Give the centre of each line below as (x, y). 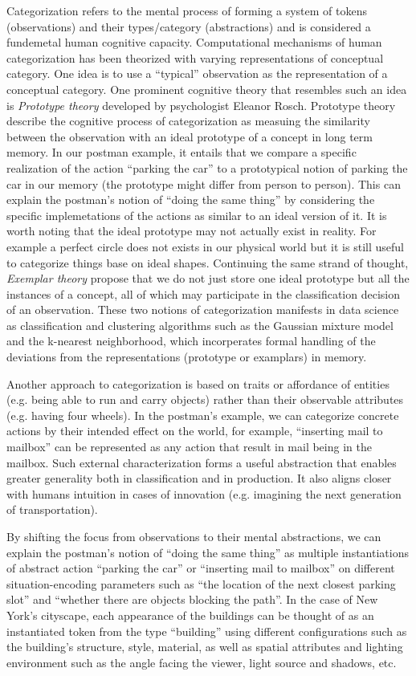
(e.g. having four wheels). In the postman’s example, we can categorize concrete (203, 415)
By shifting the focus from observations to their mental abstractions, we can (194, 536)
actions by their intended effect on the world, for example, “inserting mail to (195, 431)
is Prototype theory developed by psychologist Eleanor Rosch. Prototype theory (201, 105)
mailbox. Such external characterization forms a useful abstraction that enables (202, 462)
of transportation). (52, 509)
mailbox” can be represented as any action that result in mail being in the (189, 447)
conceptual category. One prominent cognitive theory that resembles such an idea (207, 89)
